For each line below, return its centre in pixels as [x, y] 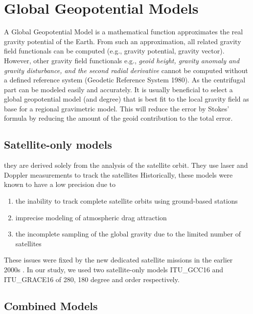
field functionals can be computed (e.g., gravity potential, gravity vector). [114, 51]
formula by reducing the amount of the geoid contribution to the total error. [118, 118]
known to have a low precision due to [60, 184]
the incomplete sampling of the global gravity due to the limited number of [128, 234]
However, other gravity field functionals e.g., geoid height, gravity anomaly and [122, 60]
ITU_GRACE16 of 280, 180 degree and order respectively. [92, 279]
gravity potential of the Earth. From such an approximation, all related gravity [123, 41]
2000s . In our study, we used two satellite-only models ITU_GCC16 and [114, 270]
